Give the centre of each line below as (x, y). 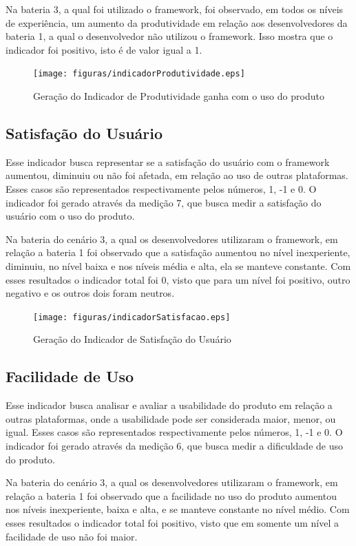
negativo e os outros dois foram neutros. (90, 293)
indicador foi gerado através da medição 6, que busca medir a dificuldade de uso (174, 445)
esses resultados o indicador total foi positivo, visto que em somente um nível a (172, 522)
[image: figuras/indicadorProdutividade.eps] (139, 74)
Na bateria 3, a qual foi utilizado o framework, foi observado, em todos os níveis (175, 9)
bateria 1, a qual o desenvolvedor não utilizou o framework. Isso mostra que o (169, 36)
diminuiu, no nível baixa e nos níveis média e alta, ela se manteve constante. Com (178, 265)
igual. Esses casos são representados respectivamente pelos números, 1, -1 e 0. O (174, 432)
